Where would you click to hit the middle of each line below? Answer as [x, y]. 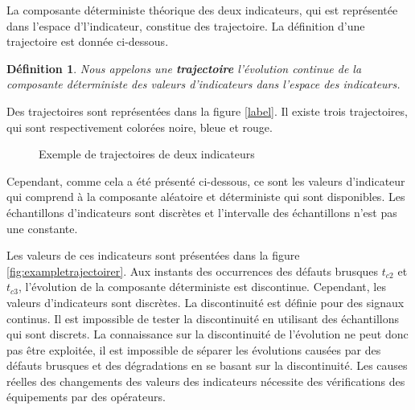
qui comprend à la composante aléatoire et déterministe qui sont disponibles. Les [206, 197]
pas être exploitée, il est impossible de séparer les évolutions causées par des [194, 349]
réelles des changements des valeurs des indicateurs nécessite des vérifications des [206, 381]
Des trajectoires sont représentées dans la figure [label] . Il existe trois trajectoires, [207, 111]
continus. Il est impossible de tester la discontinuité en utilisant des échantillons [203, 318]
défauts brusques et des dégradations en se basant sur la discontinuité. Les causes [207, 365]
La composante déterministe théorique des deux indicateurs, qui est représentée [202, 10]
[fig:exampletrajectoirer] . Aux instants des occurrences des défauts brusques [193, 271]
